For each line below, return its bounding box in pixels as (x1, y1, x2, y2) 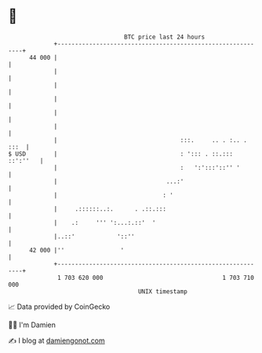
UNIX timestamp (137, 287, 188, 296)
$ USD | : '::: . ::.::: (8, 149, 234, 158)
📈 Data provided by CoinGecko (8, 302, 111, 311)
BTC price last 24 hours (124, 33, 206, 41)
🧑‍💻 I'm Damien (8, 320, 56, 329)
